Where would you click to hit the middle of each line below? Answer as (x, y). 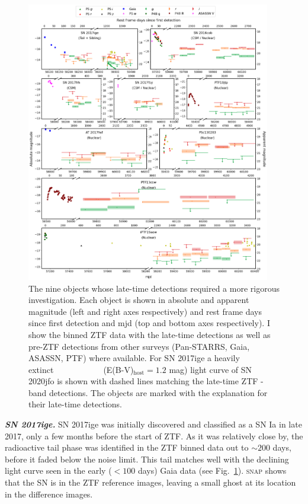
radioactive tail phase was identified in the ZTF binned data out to (127, 447)
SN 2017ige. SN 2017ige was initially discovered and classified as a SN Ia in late (153, 424)
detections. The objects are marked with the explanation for (158, 392)
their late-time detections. (75, 404)
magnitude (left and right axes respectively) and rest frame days (145, 311)
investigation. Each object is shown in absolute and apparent (139, 300)
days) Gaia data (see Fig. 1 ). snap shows (212, 470)
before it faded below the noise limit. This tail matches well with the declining (147, 459)
